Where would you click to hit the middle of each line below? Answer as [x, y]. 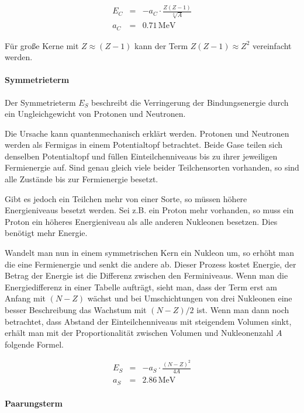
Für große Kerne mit [42, 45]
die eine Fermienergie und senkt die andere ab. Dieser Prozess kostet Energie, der [151, 264]
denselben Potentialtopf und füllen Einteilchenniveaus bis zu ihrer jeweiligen [141, 156]
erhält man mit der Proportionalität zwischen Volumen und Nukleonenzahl [139, 333]
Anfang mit [25, 298]
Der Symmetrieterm [40, 102]
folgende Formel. [34, 344]
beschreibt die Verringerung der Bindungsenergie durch [190, 102]
